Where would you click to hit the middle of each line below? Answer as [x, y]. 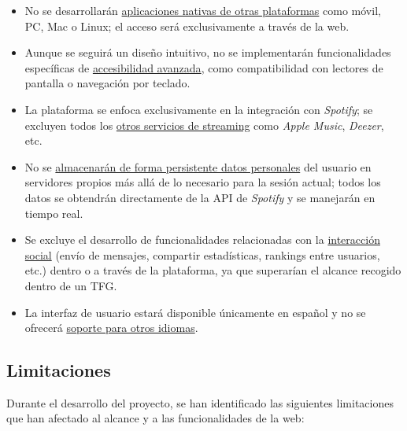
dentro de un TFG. [71, 285]
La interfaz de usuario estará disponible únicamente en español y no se [195, 312]
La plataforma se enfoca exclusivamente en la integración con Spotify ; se [199, 109]
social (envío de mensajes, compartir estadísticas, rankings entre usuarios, [202, 254]
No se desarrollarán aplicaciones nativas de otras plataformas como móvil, [203, 10]
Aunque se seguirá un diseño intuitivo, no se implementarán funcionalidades [208, 52]
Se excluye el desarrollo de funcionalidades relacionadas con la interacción [202, 239]
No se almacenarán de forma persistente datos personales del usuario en [198, 166]
